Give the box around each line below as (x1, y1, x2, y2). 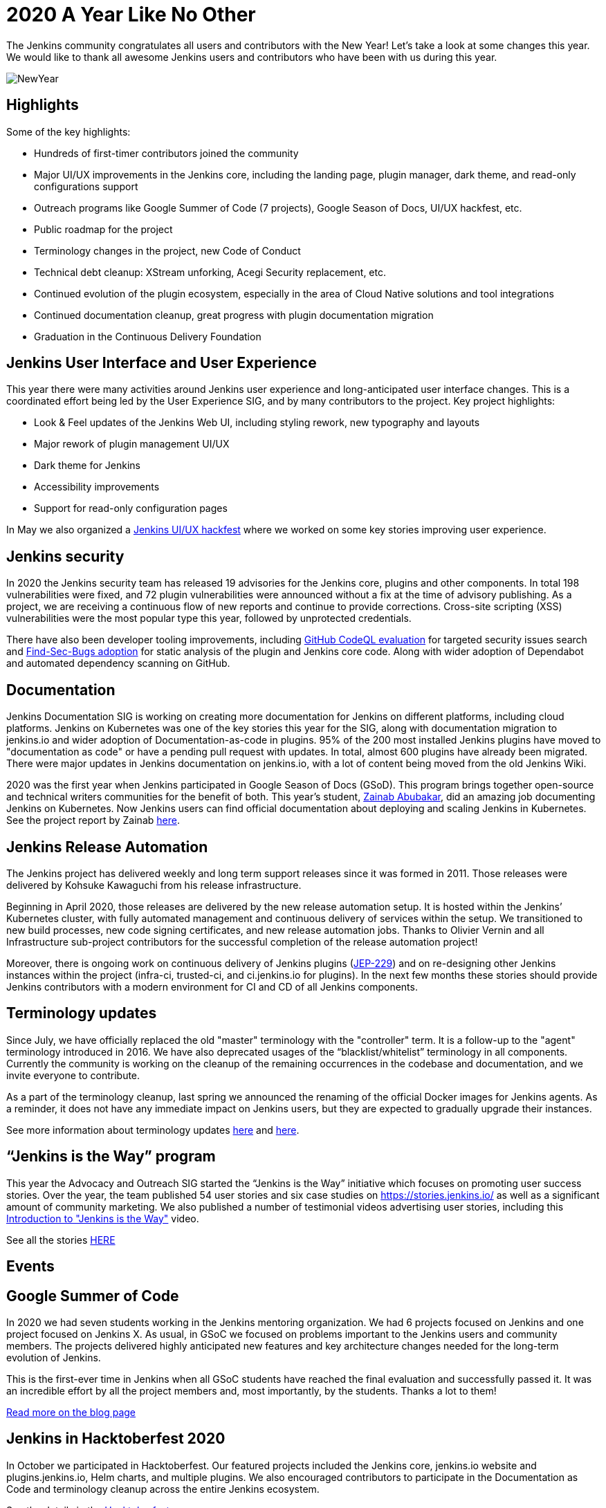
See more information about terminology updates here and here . (6, 1123, 300, 1136)
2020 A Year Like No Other (6, 3, 256, 26)
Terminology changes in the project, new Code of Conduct (34, 244, 301, 257)
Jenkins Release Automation (6, 838, 208, 856)
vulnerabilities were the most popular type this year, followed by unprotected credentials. (6, 612, 412, 625)
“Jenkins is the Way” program (6, 1148, 216, 1166)
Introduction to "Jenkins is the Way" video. (6, 1212, 199, 1224)
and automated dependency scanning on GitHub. (6, 657, 230, 670)
